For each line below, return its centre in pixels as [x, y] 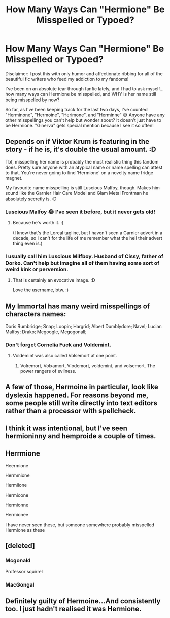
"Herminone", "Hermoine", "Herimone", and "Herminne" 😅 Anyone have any [85, 115]
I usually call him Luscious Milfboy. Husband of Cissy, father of [84, 256]
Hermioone [17, 495]
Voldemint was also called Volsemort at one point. [65, 356]
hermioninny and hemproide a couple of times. [81, 436]
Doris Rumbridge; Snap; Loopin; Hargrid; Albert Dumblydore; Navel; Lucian [84, 327]
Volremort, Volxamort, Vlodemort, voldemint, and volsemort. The [88, 366]
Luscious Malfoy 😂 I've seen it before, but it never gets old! [80, 212]
